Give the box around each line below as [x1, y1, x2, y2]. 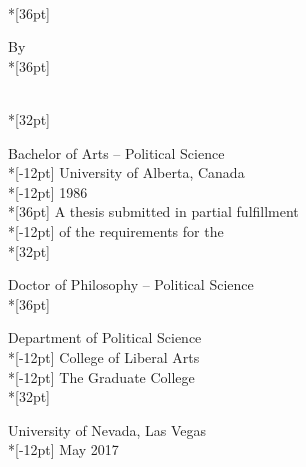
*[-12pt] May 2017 [8, 439, 119, 460]
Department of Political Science [8, 327, 202, 348]
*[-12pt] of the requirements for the [8, 220, 224, 241]
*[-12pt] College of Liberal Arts [8, 346, 200, 367]
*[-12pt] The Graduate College [8, 366, 195, 387]
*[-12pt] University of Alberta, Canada [8, 162, 245, 183]
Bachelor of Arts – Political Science [8, 142, 225, 163]
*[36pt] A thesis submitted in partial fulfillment [8, 201, 299, 222]
